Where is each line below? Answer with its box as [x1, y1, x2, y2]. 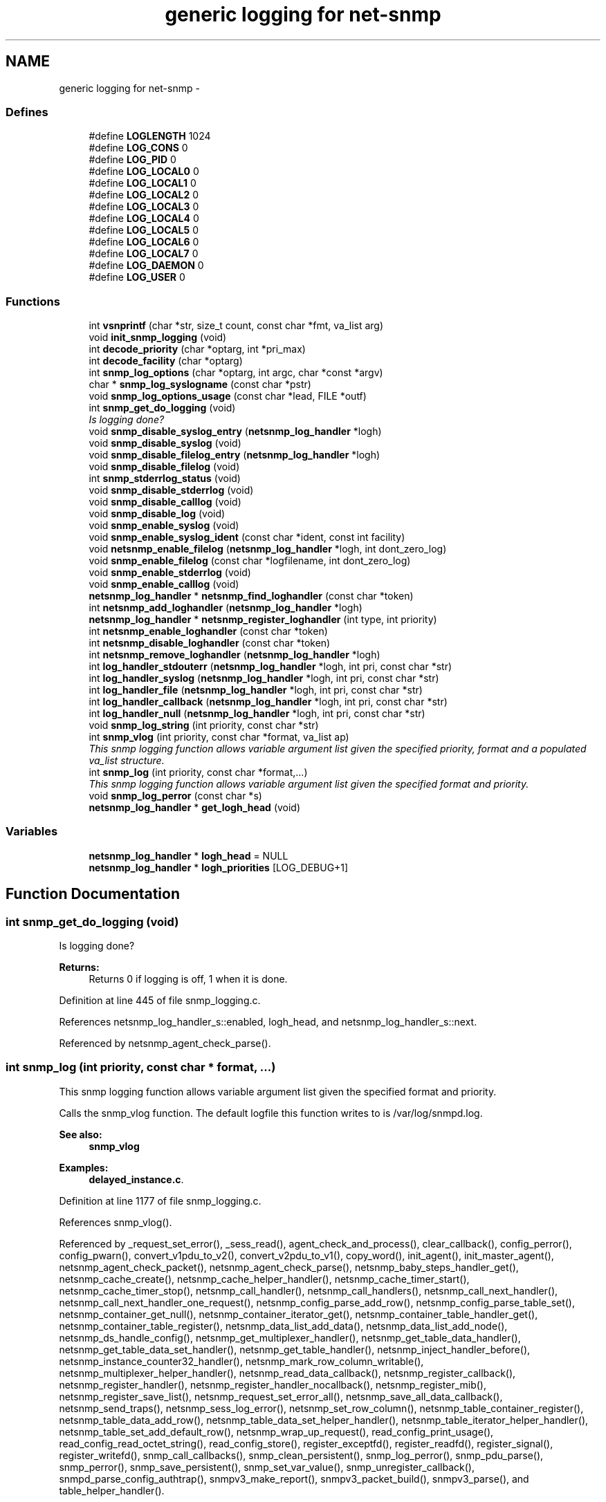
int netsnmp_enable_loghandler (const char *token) [89, 625, 328, 638]
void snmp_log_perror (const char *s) [89, 790, 262, 802]
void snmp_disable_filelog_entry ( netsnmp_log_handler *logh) [89, 449, 380, 461]
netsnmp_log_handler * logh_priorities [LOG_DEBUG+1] [89, 861, 349, 873]
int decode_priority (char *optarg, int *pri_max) [89, 343, 306, 355]
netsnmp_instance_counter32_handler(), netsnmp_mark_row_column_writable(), [59, 1355, 424, 1367]
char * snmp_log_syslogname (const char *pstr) [89, 378, 311, 391]
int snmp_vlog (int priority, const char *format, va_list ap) [89, 731, 349, 743]
